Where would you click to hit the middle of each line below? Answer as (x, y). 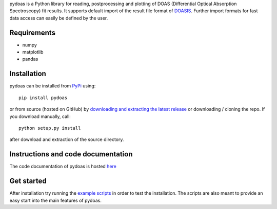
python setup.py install (50, 128)
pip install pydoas (43, 98)
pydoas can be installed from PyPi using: (53, 86)
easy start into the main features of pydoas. (56, 200)
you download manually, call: (40, 116)
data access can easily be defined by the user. (59, 18)
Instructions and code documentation (71, 154)
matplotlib (33, 52)
